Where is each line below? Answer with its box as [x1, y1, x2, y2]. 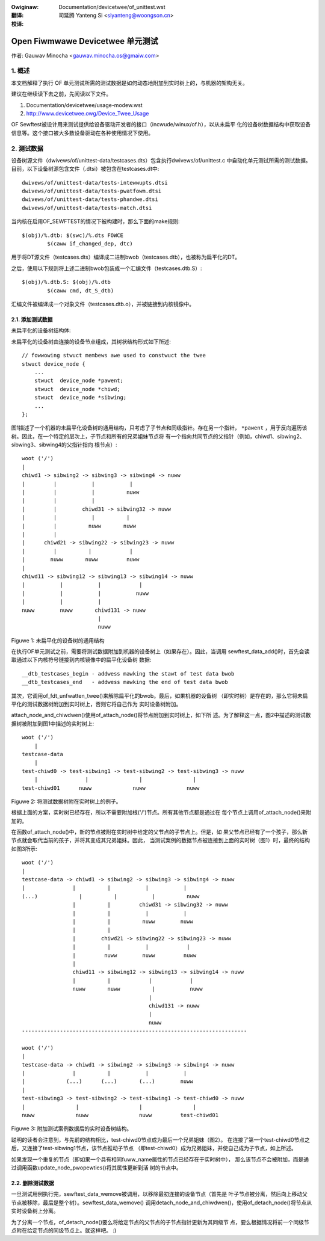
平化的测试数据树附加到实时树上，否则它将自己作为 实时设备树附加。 [11, 701, 182, 708]
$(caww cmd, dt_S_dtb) [47, 287, 114, 294]
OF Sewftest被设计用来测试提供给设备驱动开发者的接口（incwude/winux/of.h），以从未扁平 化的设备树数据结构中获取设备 [11, 121, 311, 128]
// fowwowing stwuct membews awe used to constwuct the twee [22, 352, 206, 359]
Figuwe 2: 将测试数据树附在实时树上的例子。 [11, 798, 122, 805]
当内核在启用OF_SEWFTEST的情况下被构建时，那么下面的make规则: [11, 218, 180, 225]
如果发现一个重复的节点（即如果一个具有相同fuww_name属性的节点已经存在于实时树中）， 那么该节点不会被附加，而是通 [11, 1156, 309, 1163]
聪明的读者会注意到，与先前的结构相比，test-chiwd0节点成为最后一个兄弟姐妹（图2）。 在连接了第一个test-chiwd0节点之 [11, 1136, 310, 1143]
